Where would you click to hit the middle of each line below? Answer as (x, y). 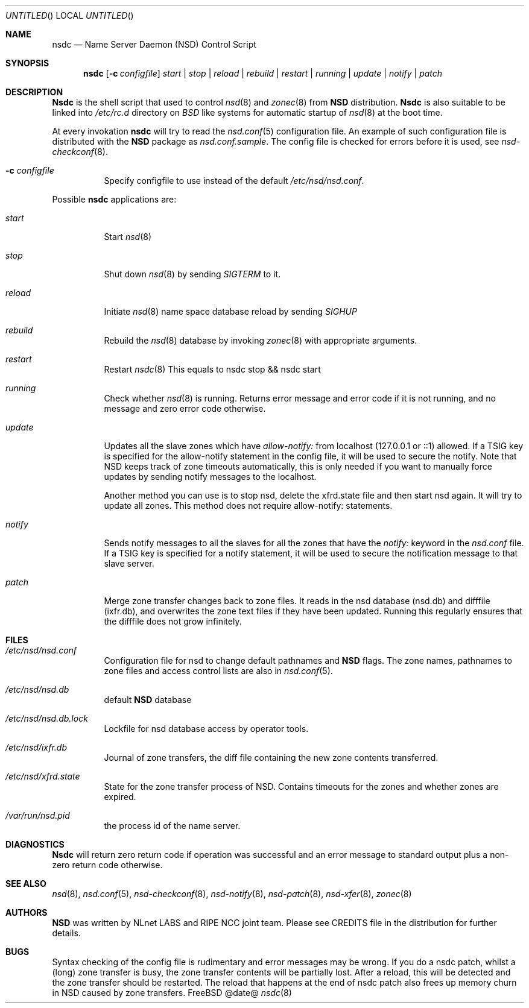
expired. (120, 797)
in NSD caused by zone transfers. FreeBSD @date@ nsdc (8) (172, 993)
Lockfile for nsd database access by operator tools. (206, 729)
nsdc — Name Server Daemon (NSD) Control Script (154, 44)
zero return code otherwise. (107, 865)
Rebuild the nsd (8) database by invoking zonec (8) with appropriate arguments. (261, 340)
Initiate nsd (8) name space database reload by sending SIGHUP (230, 311)
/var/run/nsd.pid (38, 815)
